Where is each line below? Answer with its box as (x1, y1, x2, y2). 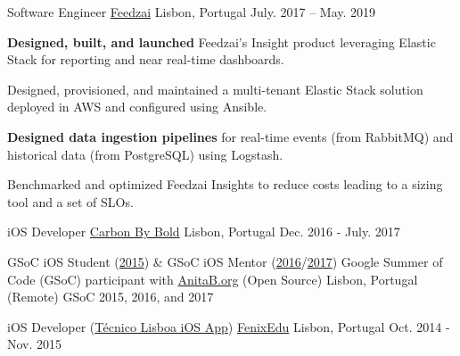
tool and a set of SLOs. (7, 192, 134, 211)
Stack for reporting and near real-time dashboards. (7, 50, 284, 69)
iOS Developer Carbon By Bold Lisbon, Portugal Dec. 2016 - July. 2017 (7, 222, 400, 241)
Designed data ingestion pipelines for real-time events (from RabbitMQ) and (7, 127, 454, 145)
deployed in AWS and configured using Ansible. (7, 97, 267, 116)
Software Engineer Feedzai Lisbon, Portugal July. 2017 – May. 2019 (7, 3, 376, 21)
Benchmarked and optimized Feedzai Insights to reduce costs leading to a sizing (7, 175, 443, 194)
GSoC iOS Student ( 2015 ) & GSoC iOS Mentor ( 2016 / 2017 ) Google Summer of (7, 252, 443, 270)
